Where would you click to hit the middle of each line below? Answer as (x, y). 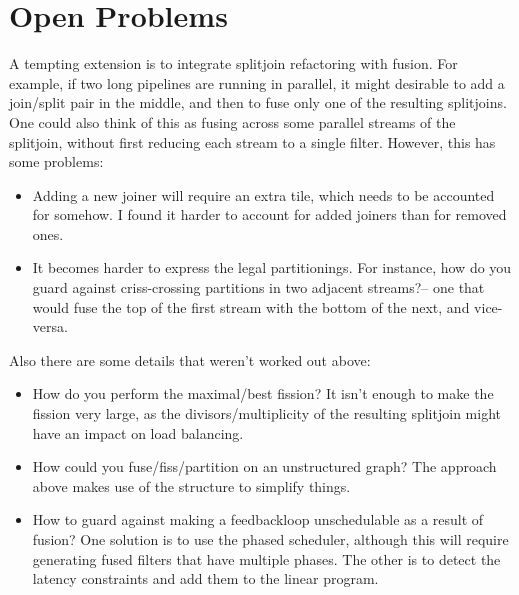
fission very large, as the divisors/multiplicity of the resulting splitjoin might (266, 413)
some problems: (56, 161)
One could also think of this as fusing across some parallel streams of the (232, 121)
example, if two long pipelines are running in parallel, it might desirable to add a (257, 82)
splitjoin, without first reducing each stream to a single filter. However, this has (252, 141)
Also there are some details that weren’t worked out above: (190, 359)
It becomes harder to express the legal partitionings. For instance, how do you (272, 267)
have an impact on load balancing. (138, 432)
